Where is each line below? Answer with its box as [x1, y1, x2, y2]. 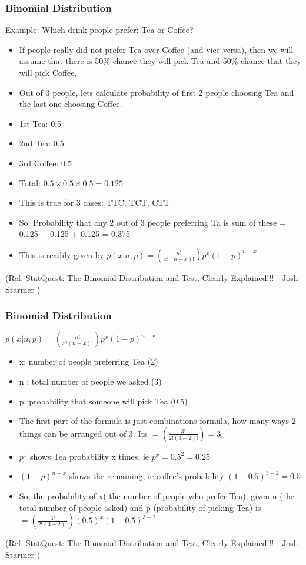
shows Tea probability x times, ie [29, 450, 149, 462]
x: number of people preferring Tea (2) [19, 355, 158, 367]
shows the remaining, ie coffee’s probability [69, 470, 224, 482]
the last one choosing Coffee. [19, 98, 122, 110]
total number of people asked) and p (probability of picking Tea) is [19, 501, 261, 513]
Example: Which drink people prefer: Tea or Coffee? [5, 24, 194, 36]
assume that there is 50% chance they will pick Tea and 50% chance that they [19, 55, 301, 67]
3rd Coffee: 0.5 [19, 156, 72, 169]
